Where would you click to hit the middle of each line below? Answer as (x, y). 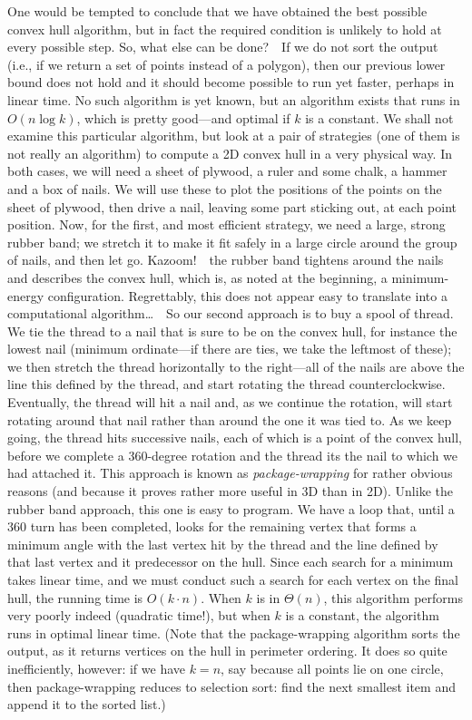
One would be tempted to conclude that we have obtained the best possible (217, 11)
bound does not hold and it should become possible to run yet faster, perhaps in (231, 82)
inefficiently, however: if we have (97, 668)
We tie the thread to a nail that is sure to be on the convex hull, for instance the (232, 331)
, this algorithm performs (393, 597)
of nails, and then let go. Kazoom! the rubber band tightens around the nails (226, 260)
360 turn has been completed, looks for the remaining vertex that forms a (212, 526)
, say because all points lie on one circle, (332, 668)
